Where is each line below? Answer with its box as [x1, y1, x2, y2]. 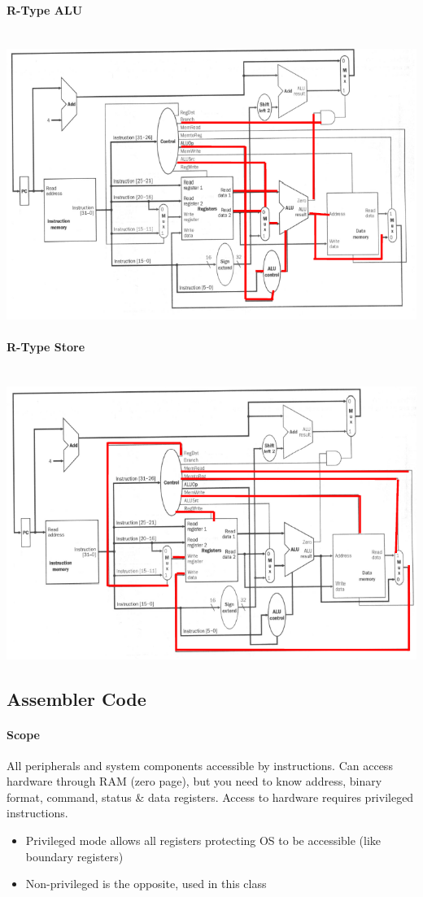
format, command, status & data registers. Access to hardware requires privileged [7, 788, 414, 805]
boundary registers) [25, 847, 124, 864]
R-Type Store [7, 338, 85, 355]
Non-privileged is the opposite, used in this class [25, 875, 267, 892]
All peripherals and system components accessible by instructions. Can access [7, 756, 393, 773]
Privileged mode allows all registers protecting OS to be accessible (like [25, 832, 382, 849]
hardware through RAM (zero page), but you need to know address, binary [7, 773, 382, 790]
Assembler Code [7, 686, 146, 711]
